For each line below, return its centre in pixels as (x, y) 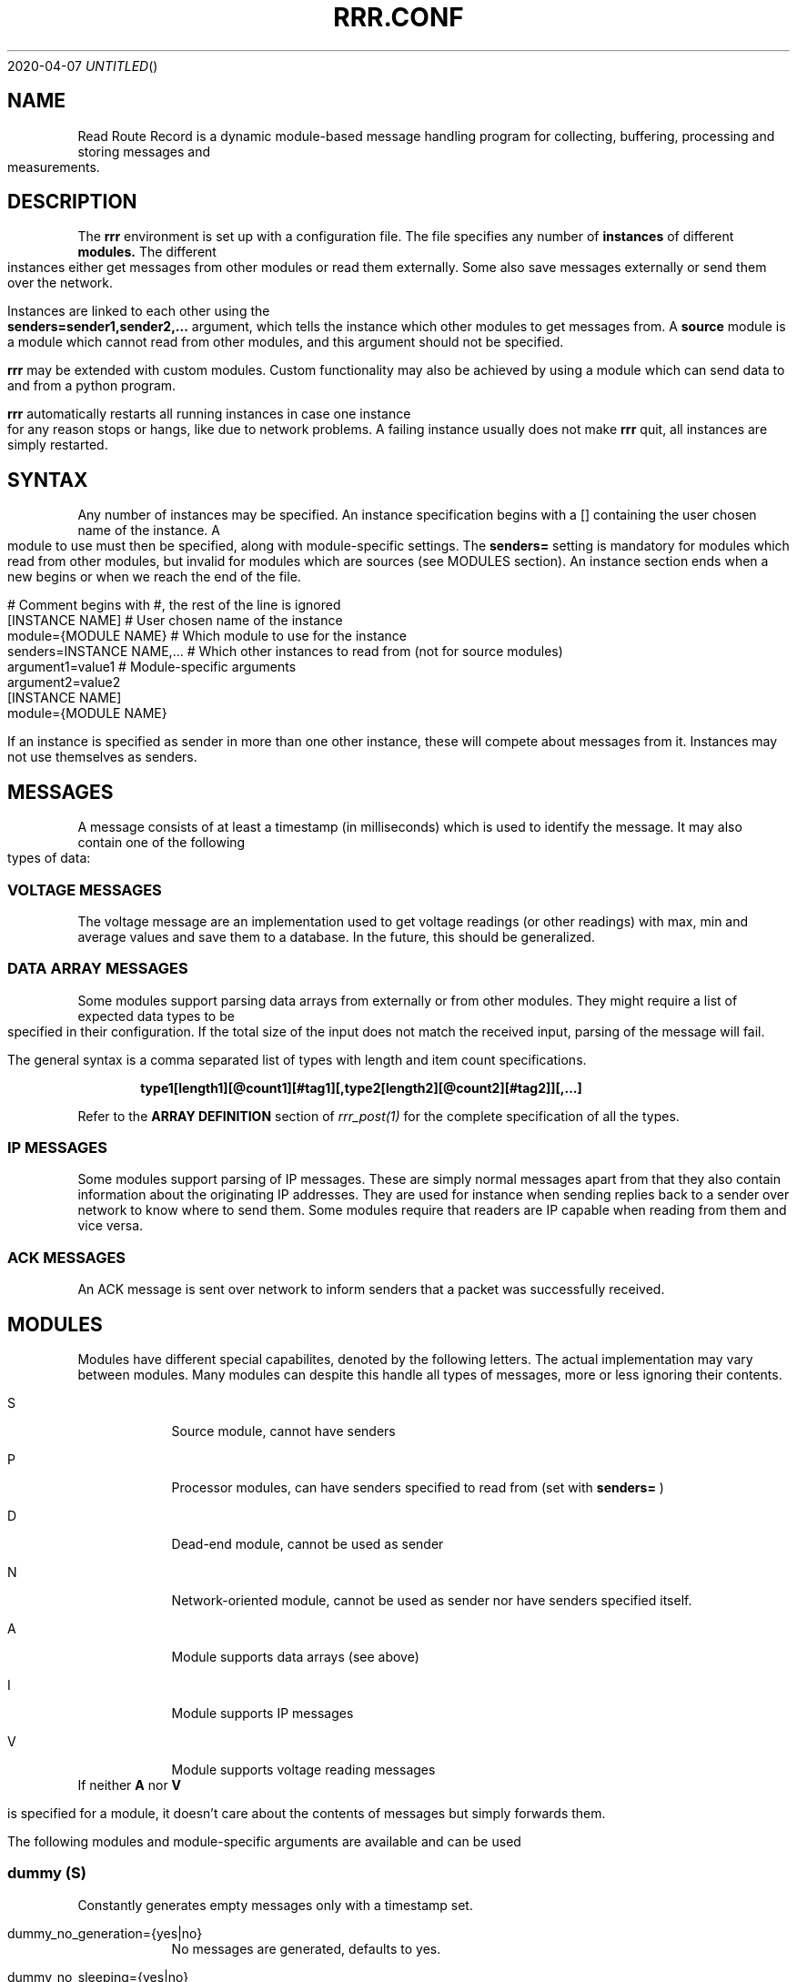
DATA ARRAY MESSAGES (98, 969)
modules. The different (147, 252)
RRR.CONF (398, 17)
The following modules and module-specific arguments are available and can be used (264, 1841)
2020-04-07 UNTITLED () (83, 66)
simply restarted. (58, 445)
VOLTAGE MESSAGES (85, 890)
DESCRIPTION (72, 202)
